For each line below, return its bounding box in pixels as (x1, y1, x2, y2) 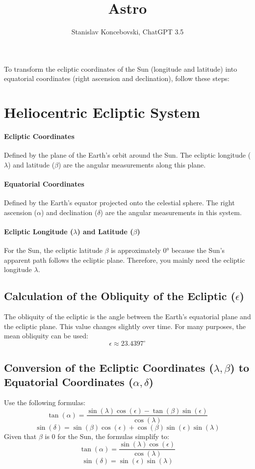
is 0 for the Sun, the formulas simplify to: (45, 431, 169, 441)
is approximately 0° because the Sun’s (111, 245, 225, 255)
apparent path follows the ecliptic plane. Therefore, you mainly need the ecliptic (4, 254, 245, 265)
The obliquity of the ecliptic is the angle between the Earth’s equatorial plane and (4, 311, 251, 322)
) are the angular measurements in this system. (100, 207, 242, 217)
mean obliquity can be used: (4, 331, 88, 341)
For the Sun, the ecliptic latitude (4, 245, 102, 255)
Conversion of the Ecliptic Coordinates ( (4, 359, 214, 375)
